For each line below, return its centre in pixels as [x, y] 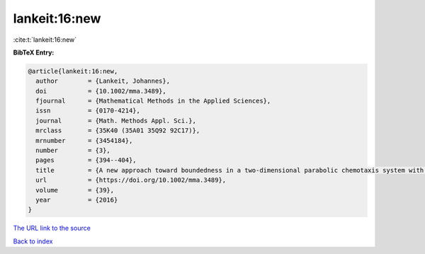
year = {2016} [77, 200]
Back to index [33, 241]
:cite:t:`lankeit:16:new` [45, 40]
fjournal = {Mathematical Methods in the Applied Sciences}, [153, 101]
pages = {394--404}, [86, 160]
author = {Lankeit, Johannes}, [103, 81]
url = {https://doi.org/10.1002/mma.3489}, [131, 180]
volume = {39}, [75, 190]
